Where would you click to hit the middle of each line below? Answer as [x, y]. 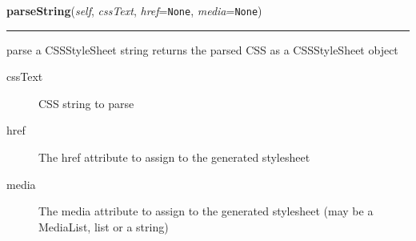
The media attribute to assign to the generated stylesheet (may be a [206, 211]
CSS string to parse [86, 103]
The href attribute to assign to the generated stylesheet [174, 157]
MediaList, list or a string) [104, 226]
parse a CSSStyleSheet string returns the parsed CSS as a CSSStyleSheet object [202, 49]
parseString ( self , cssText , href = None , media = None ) [134, 10]
